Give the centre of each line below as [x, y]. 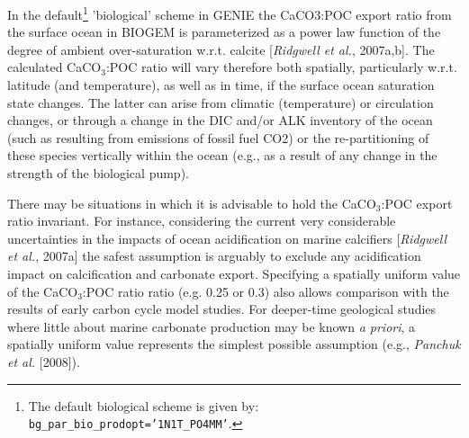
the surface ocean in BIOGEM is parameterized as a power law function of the [224, 32]
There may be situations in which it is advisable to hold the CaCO [192, 203]
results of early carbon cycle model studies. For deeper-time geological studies [222, 309]
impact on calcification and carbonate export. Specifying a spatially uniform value [234, 273]
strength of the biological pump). [98, 173]
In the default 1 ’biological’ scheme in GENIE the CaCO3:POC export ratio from [230, 13]
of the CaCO [43, 291]
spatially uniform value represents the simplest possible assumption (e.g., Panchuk [234, 344]
